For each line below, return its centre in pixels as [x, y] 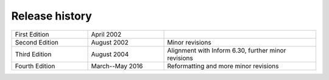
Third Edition [33, 54]
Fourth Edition [35, 66]
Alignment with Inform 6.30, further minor [227, 50]
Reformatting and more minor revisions [223, 66]
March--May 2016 [117, 66]
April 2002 [106, 34]
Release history [52, 16]
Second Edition [37, 42]
